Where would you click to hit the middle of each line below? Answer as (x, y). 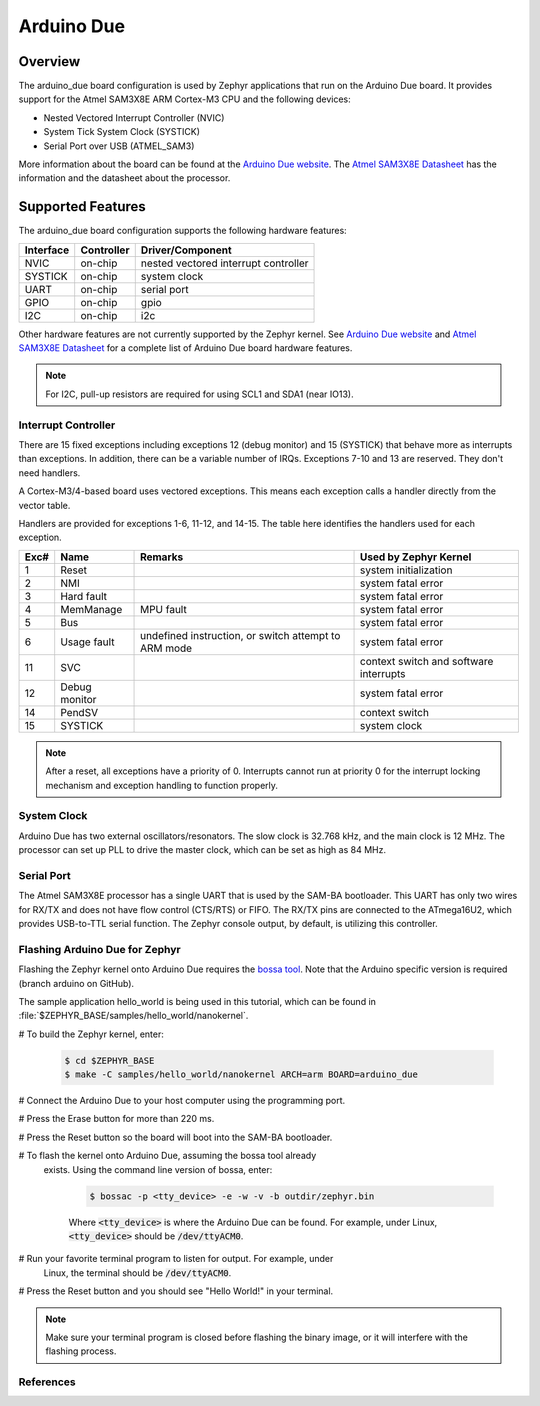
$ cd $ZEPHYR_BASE (109, 1060)
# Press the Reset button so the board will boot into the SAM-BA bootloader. (175, 1137)
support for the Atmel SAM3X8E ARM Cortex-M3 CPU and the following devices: (185, 99)
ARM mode (166, 648)
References (47, 1382)
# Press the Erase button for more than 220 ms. (116, 1119)
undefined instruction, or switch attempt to (240, 635)
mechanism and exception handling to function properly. (162, 785)
